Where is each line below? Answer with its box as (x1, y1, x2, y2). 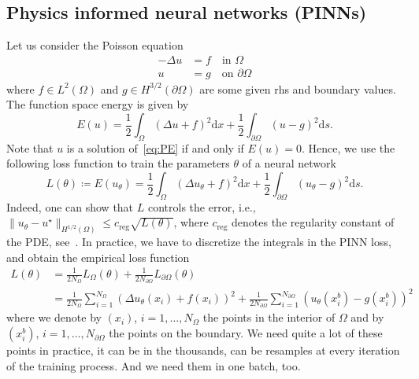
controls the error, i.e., (147, 198, 256, 215)
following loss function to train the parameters (6, 155, 230, 171)
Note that (6, 139, 54, 156)
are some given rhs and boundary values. (199, 80, 396, 97)
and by (350, 309, 384, 326)
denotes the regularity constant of (232, 214, 395, 230)
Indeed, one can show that (6, 198, 134, 215)
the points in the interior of (202, 309, 336, 326)
